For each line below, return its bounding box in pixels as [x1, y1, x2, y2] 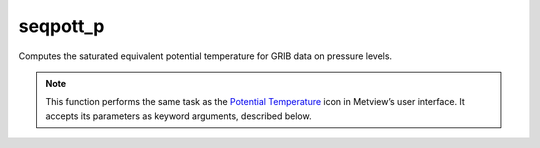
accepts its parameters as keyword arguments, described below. [45, 110, 312, 122]
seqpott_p [18, 15, 105, 37]
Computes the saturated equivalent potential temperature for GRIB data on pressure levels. [18, 50, 393, 62]
